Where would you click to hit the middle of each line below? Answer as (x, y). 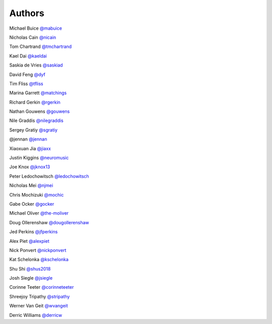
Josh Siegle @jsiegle (31, 278)
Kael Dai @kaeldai (28, 56)
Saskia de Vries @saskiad (36, 65)
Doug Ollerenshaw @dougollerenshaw (49, 222)
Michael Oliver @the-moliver (39, 213)
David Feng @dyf (27, 74)
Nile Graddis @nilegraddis (37, 120)
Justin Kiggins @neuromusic (39, 158)
